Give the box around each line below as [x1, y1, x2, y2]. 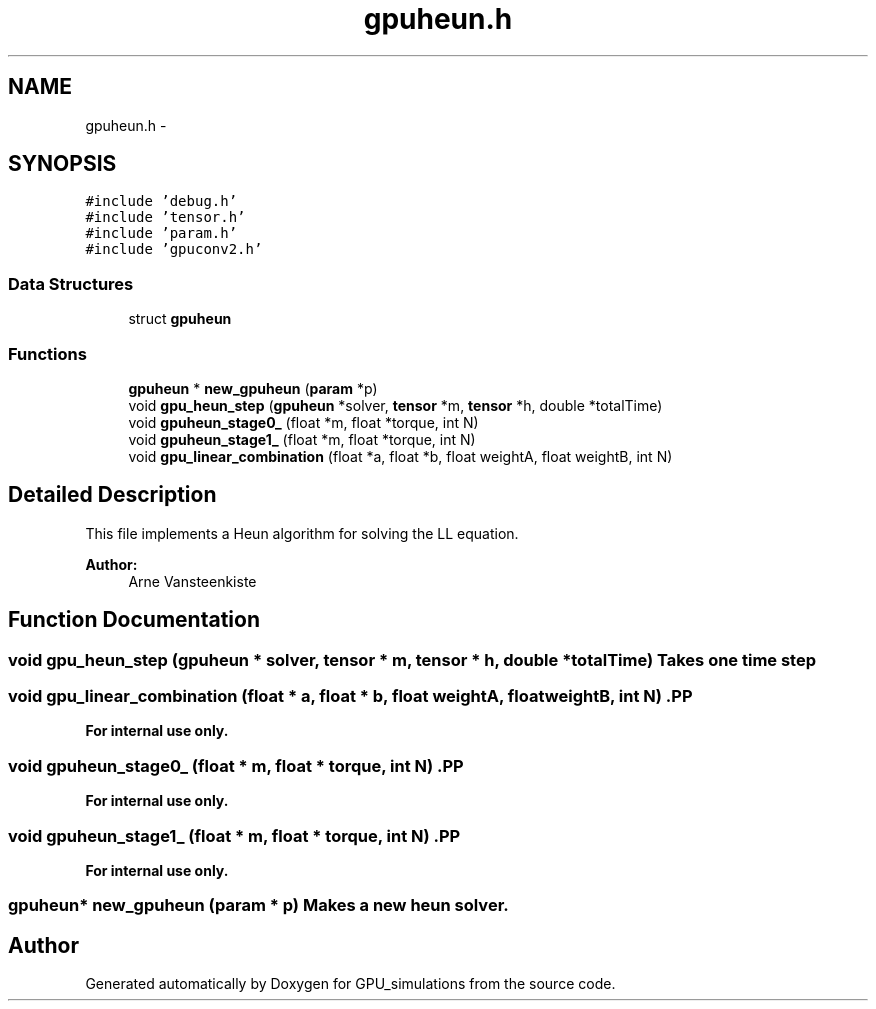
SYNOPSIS [8, 151, 117, 177]
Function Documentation [8, 607, 260, 633]
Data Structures [8, 273, 134, 294]
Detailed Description [8, 482, 217, 508]
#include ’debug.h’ [85, 193, 238, 210]
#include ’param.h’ [85, 225, 238, 242]
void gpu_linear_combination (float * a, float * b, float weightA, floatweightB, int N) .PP [8, 686, 693, 706]
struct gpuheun [128, 310, 232, 328]
